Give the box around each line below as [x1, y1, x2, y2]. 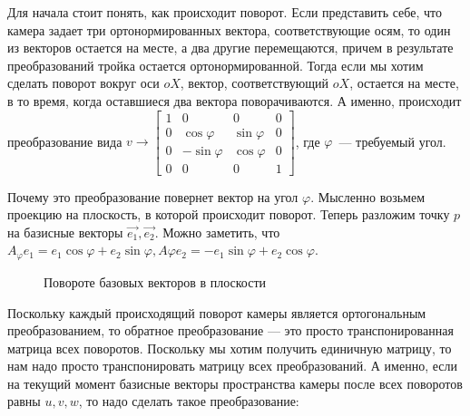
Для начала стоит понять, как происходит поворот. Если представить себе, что [7, 3, 442, 21]
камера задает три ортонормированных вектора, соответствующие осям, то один [7, 20, 451, 39]
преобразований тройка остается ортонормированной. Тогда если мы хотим [7, 55, 424, 74]
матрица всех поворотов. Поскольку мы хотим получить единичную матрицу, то [7, 338, 452, 357]
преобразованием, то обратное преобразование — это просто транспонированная [7, 321, 454, 340]
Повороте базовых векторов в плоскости [44, 272, 267, 291]
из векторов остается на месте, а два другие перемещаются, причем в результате [7, 38, 454, 57]
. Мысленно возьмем [310, 187, 426, 206]
